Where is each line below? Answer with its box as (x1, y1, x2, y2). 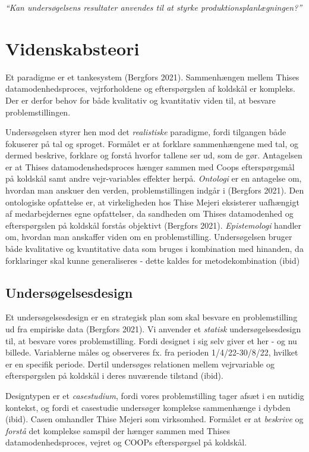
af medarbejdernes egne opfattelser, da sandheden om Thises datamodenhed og (5, 207, 294, 220)
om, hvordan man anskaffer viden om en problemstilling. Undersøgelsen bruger (5, 230, 292, 243)
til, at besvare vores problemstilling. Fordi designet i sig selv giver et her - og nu (5, 334, 297, 347)
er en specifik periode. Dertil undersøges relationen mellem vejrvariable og (5, 357, 275, 370)
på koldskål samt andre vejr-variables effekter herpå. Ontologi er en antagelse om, (5, 172, 302, 185)
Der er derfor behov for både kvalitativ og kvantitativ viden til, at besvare (5, 93, 276, 106)
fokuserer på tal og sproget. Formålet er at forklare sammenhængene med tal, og (5, 137, 299, 149)
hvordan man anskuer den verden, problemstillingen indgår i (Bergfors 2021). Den (5, 184, 304, 197)
